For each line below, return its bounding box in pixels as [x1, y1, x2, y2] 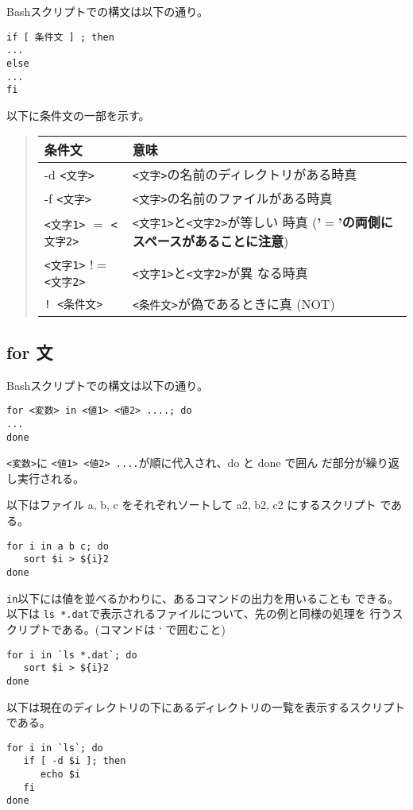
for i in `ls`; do [6, 742, 103, 754]
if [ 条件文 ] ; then [6, 31, 114, 43]
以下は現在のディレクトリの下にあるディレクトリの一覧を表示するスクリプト [6, 698, 406, 715]
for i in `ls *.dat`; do [6, 649, 137, 661]
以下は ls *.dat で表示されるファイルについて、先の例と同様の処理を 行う [6, 605, 392, 622]
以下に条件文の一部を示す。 [6, 106, 150, 123]
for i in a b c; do [6, 540, 109, 552]
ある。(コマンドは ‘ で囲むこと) [61, 620, 226, 637]
